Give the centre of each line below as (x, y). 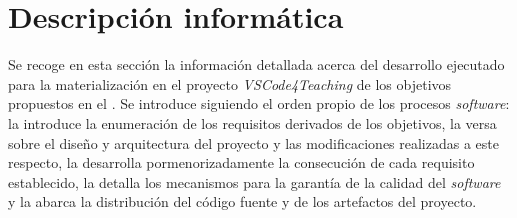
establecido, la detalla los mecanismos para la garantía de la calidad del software (254, 181)
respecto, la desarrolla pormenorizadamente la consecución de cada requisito (241, 162)
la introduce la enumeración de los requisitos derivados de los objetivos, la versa (252, 122)
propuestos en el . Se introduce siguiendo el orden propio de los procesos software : (259, 103)
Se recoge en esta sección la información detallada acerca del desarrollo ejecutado (256, 64)
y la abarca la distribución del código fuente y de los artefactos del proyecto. (242, 201)
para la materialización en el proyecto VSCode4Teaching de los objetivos (230, 83)
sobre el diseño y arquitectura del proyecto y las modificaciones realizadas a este (253, 142)
